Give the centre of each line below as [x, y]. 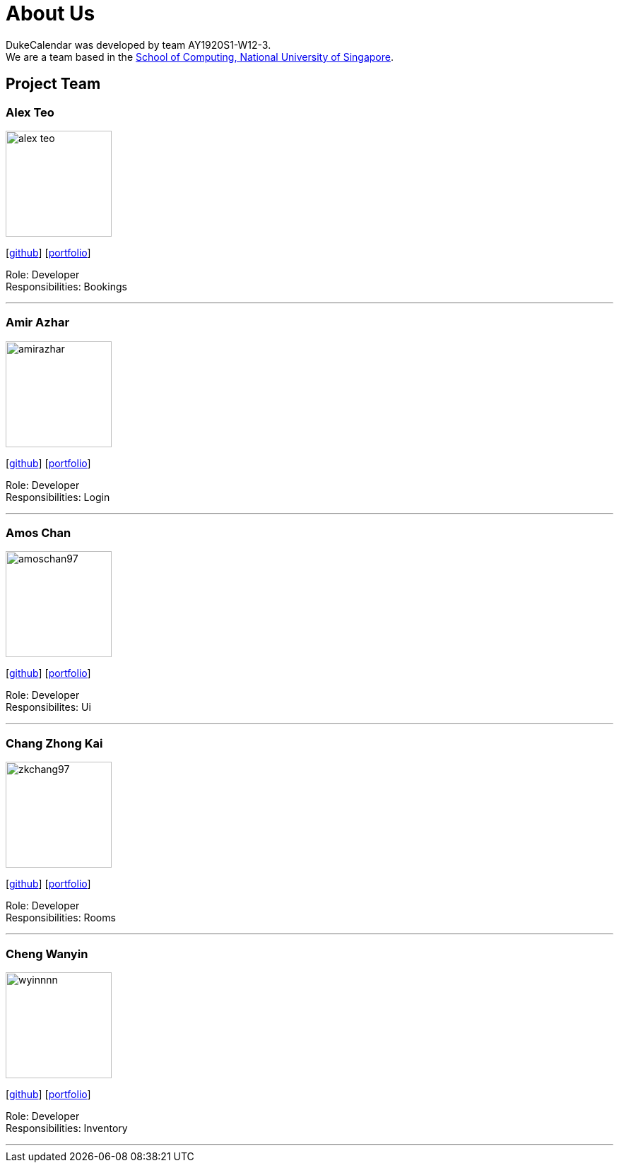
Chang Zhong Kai [54, 743]
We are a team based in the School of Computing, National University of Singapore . [200, 57]
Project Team [53, 84]
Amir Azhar [38, 323]
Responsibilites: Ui [48, 707]
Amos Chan [39, 533]
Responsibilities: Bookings [66, 286]
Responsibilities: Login [58, 497]
